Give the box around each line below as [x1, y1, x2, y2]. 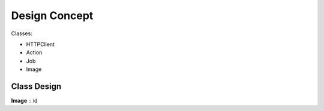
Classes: [11, 30, 32, 37]
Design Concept [11, 9, 94, 22]
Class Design [11, 81, 62, 91]
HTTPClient [26, 41, 55, 48]
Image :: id [11, 97, 38, 104]
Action [26, 49, 43, 56]
